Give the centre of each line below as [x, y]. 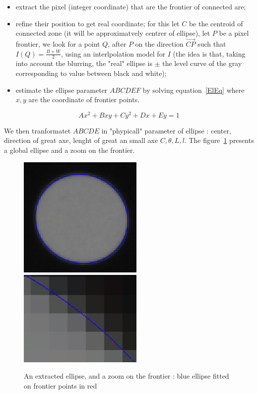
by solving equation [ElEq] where [193, 90]
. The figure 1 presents [219, 140]
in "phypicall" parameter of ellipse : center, [166, 130]
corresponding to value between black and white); [91, 73]
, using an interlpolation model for [113, 53]
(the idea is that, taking [209, 53]
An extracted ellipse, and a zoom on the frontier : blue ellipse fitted [127, 376]
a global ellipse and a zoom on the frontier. [69, 150]
